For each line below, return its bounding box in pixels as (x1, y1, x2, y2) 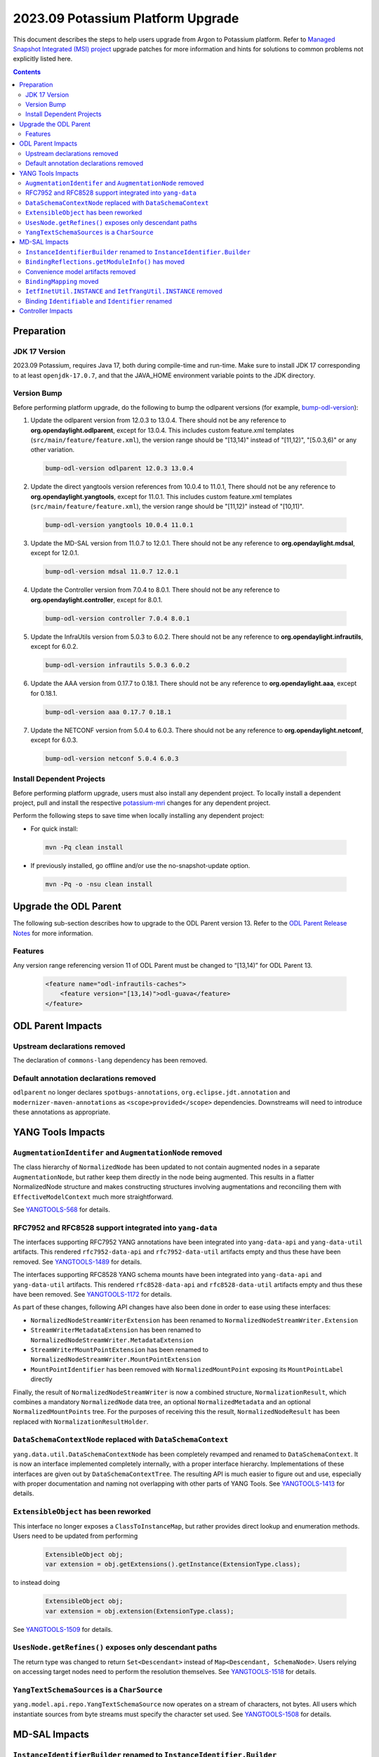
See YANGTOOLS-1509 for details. (13, 1625, 113, 1633)
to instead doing (13, 1578, 60, 1587)
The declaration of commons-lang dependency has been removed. (13, 1056, 208, 1065)
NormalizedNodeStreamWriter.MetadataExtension (30, 1336, 194, 1344)
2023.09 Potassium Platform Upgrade (13, 11, 239, 26)
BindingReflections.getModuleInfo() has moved (25, 257, 185, 266)
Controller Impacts (19, 306, 73, 316)
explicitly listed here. (13, 55, 73, 63)
